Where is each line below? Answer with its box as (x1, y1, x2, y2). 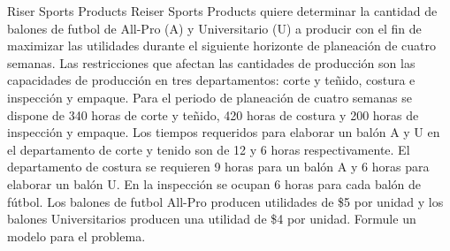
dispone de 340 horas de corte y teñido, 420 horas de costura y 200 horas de (7, 105, 419, 124)
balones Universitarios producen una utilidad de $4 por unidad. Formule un (7, 209, 416, 228)
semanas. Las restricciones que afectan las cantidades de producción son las (7, 53, 416, 72)
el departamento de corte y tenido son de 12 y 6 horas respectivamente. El (7, 140, 410, 158)
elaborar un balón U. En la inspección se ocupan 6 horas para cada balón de (7, 174, 422, 193)
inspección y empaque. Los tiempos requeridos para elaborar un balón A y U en (7, 123, 440, 141)
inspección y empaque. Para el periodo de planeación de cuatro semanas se (7, 87, 412, 106)
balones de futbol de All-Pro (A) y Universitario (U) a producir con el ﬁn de (7, 19, 422, 37)
